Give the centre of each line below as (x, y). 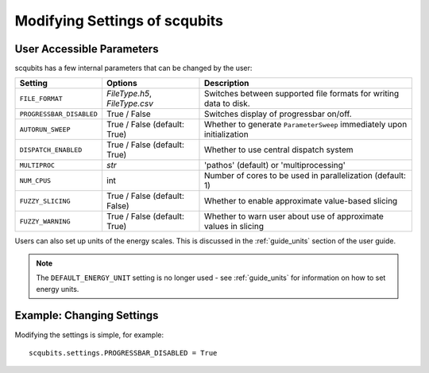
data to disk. (227, 103)
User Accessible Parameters (87, 49)
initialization (226, 134)
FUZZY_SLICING (45, 201)
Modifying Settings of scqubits (119, 21)
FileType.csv (130, 103)
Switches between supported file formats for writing (301, 94)
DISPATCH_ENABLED (51, 150)
